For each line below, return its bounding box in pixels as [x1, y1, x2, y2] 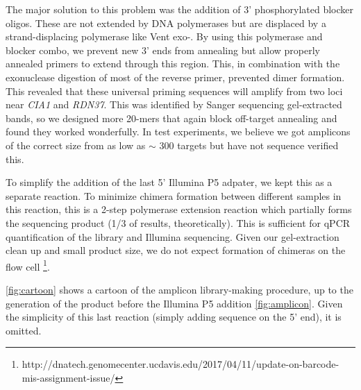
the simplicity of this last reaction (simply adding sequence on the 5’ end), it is [6, 310, 342, 324]
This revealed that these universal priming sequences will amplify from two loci [6, 83, 343, 98]
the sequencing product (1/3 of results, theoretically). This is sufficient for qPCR [6, 215, 351, 230]
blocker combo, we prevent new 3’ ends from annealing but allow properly [6, 42, 320, 57]
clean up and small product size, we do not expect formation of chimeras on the [6, 243, 346, 257]
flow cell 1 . [6, 257, 50, 273]
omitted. [6, 323, 42, 337]
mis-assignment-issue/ [22, 370, 115, 384]
